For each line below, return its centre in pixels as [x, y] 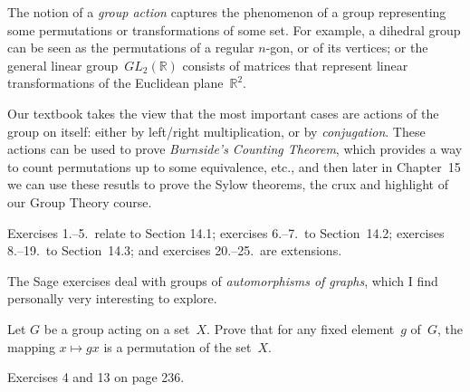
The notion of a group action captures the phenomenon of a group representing [227, 12]
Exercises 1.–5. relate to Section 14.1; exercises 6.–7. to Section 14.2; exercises [226, 232]
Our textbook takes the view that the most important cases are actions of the [223, 113]
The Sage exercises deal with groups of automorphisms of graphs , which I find [223, 280]
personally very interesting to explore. [112, 298]
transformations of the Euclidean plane [115, 83]
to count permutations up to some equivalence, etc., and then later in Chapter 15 [234, 166]
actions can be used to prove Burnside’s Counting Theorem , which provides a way [235, 149]
